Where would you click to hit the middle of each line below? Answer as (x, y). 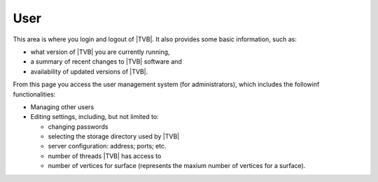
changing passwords (78, 127)
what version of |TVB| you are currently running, (100, 52)
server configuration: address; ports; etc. (107, 146)
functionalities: (34, 94)
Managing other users (62, 107)
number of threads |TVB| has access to (105, 156)
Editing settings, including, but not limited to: (94, 117)
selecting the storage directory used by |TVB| (114, 136)
